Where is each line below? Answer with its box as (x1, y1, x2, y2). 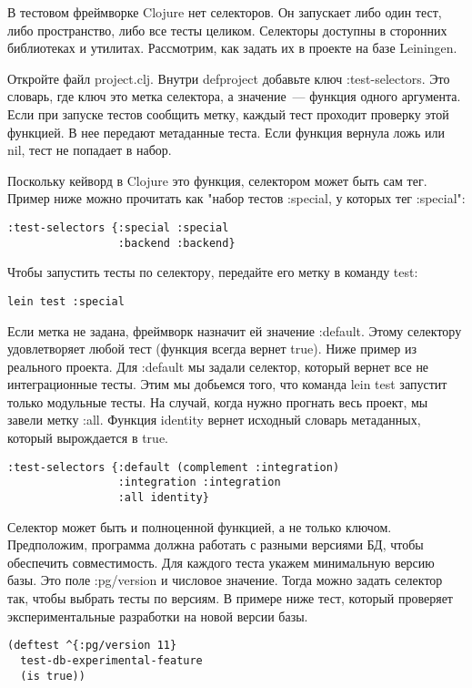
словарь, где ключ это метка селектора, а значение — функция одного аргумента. (7, 87, 461, 106)
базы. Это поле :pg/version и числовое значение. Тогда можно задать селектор (7, 570, 443, 590)
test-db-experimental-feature (20, 653, 203, 667)
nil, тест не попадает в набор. (7, 140, 172, 159)
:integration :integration (117, 476, 281, 489)
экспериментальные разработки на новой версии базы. (7, 606, 308, 625)
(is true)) (20, 669, 85, 683)
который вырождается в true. (7, 428, 168, 447)
